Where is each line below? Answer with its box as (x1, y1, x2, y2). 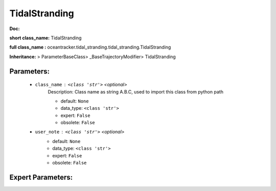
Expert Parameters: (9, 173, 73, 181)
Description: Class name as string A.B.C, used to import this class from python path (48, 88, 223, 94)
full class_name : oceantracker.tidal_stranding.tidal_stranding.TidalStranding (9, 44, 171, 51)
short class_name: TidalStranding (9, 35, 82, 41)
